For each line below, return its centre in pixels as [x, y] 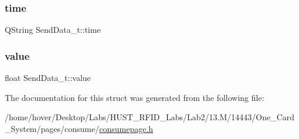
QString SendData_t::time [53, 30]
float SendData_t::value [48, 78]
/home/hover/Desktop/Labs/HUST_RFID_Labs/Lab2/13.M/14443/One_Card [150, 117]
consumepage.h [126, 128]
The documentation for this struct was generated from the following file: [135, 97]
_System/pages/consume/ [52, 128]
